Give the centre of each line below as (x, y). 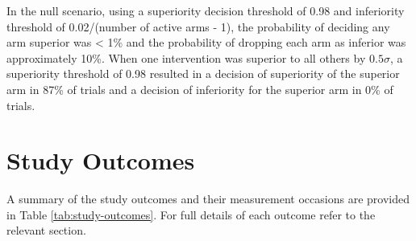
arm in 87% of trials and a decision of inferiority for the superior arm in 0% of (200, 89)
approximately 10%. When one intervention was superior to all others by (186, 57)
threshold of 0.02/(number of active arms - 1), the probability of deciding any (198, 26)
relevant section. (46, 230)
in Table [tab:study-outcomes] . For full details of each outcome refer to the (191, 214)
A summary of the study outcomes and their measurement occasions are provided (208, 199)
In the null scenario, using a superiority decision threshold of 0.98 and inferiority (206, 10)
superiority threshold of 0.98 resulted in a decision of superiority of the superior (203, 74)
